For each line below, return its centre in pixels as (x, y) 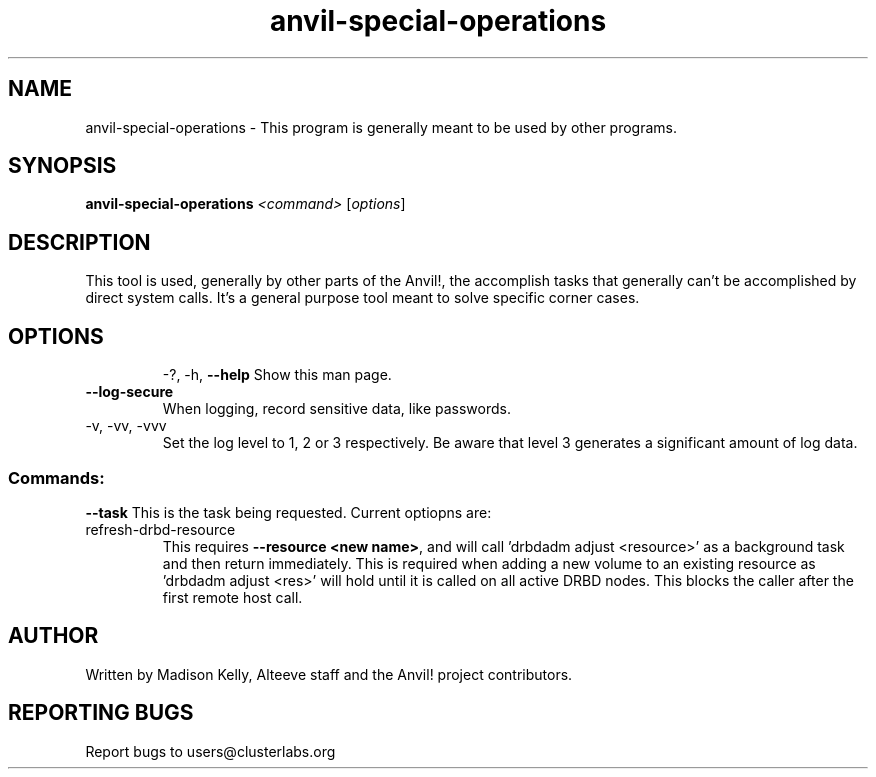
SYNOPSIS (62, 166)
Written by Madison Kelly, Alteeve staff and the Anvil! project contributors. (329, 674)
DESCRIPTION (79, 242)
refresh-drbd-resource (160, 529)
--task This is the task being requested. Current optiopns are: (288, 512)
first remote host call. (232, 597)
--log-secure (129, 392)
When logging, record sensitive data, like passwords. (336, 409)
